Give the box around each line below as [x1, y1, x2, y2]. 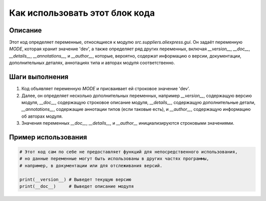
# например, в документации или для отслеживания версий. [19, 163, 163, 168]
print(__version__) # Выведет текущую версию [19, 176, 132, 182]
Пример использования [9, 133, 87, 141]
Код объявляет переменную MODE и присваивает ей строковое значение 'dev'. [21, 86, 190, 92]
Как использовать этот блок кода [9, 7, 155, 18]
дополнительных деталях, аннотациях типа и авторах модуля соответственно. [9, 60, 175, 66]
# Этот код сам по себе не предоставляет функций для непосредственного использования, [19, 149, 238, 155]
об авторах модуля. [21, 113, 63, 119]
